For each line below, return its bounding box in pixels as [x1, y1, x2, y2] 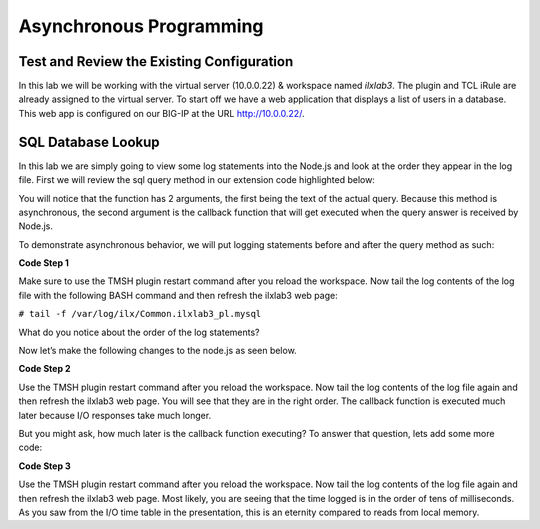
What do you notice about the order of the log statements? [18, 326, 260, 338]
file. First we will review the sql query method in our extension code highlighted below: [18, 174, 375, 186]
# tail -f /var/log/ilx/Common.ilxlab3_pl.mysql [18, 308, 262, 320]
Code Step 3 [18, 460, 72, 472]
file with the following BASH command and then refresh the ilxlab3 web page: [18, 289, 339, 301]
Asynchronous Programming [18, 15, 264, 37]
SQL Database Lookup [18, 133, 160, 150]
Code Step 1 [18, 257, 70, 269]
